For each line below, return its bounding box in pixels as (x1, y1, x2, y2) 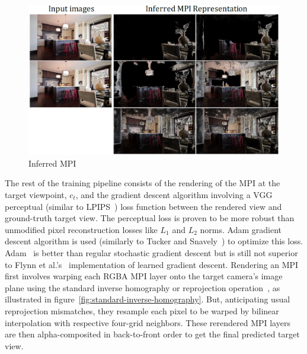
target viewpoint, (5, 189, 67, 201)
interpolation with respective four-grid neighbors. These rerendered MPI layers (5, 316, 290, 329)
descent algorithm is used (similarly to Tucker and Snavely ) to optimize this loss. (5, 235, 303, 247)
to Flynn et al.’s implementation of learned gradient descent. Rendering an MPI (5, 258, 299, 270)
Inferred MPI (28, 157, 76, 169)
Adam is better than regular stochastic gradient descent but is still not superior (5, 246, 298, 259)
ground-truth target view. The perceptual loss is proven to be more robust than (5, 212, 295, 224)
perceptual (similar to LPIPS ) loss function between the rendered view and (5, 200, 282, 212)
